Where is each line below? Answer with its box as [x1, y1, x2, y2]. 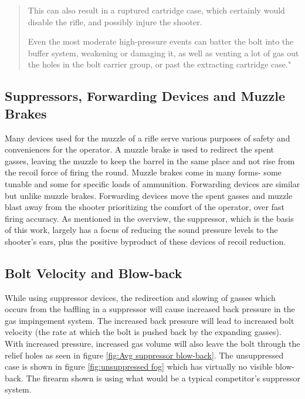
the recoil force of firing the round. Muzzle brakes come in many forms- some [5, 166, 282, 178]
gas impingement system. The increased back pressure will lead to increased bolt [5, 314, 294, 326]
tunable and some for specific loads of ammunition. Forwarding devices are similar [5, 177, 300, 190]
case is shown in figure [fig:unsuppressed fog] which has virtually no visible [5, 360, 273, 373]
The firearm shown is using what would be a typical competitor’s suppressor [26, 371, 300, 384]
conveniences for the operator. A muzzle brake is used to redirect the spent [5, 143, 274, 155]
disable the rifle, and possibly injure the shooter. [28, 15, 202, 28]
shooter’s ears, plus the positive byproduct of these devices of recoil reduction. [5, 235, 286, 247]
